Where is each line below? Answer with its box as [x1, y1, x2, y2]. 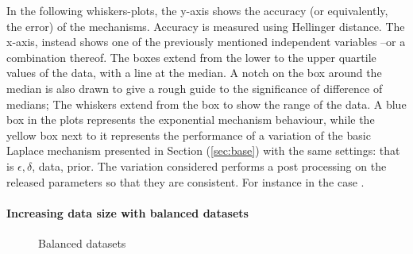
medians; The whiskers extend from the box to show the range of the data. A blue [6, 95, 407, 112]
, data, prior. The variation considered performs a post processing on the [32, 157, 387, 174]
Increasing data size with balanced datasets [6, 204, 249, 221]
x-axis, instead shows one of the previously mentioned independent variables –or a [6, 33, 406, 50]
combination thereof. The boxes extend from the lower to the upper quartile [6, 48, 376, 65]
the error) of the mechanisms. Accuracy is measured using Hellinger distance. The [6, 17, 405, 34]
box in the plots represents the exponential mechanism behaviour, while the [6, 111, 375, 128]
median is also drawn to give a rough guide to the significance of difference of [6, 79, 383, 96]
